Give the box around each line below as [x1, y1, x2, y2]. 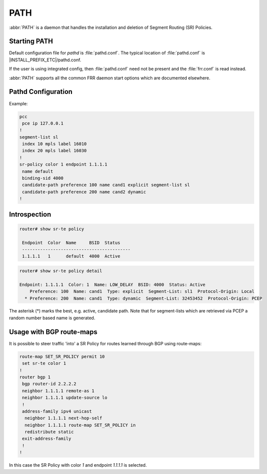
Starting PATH [9, 37, 53, 46]
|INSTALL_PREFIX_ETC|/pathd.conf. [9, 57, 81, 63]
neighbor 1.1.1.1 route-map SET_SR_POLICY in [24, 422, 136, 428]
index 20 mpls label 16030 [22, 148, 87, 154]
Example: [9, 100, 28, 106]
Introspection [9, 210, 51, 218]
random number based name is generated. [9, 315, 96, 321]
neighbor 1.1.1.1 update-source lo [22, 395, 108, 401]
